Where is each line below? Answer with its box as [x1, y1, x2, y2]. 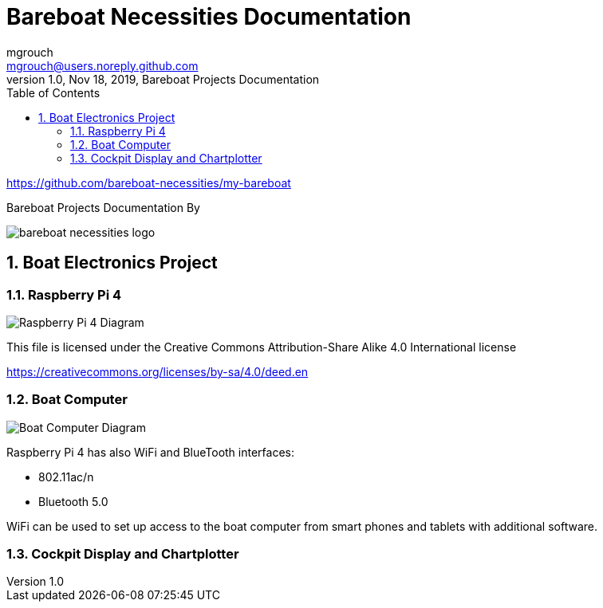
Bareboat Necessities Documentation [6, 3, 412, 30]
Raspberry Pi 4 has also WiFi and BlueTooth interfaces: [6, 445, 294, 459]
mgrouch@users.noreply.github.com [6, 58, 199, 73]
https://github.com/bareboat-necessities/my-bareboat [6, 175, 291, 190]
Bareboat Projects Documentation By [6, 200, 200, 214]
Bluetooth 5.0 [38, 494, 108, 508]
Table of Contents [6, 85, 100, 100]
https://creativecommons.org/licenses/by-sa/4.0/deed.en [6, 364, 309, 379]
